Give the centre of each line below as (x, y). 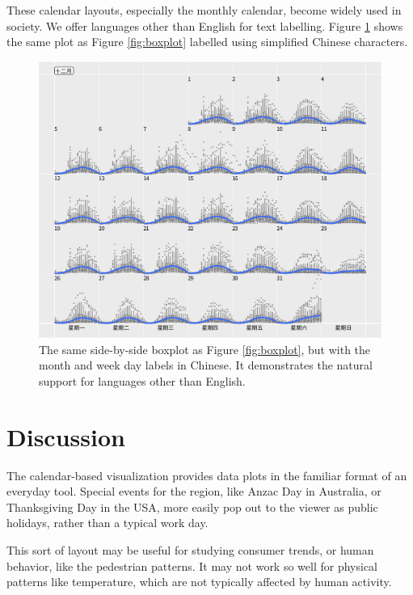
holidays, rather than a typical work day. (107, 523)
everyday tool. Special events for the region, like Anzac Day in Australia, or (194, 491)
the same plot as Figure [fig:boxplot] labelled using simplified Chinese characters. (207, 42)
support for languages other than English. (142, 380)
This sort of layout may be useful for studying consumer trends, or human (190, 550)
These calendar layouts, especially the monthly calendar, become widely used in (204, 10)
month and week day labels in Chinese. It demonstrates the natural (206, 365)
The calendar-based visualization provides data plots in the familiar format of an (207, 475)
